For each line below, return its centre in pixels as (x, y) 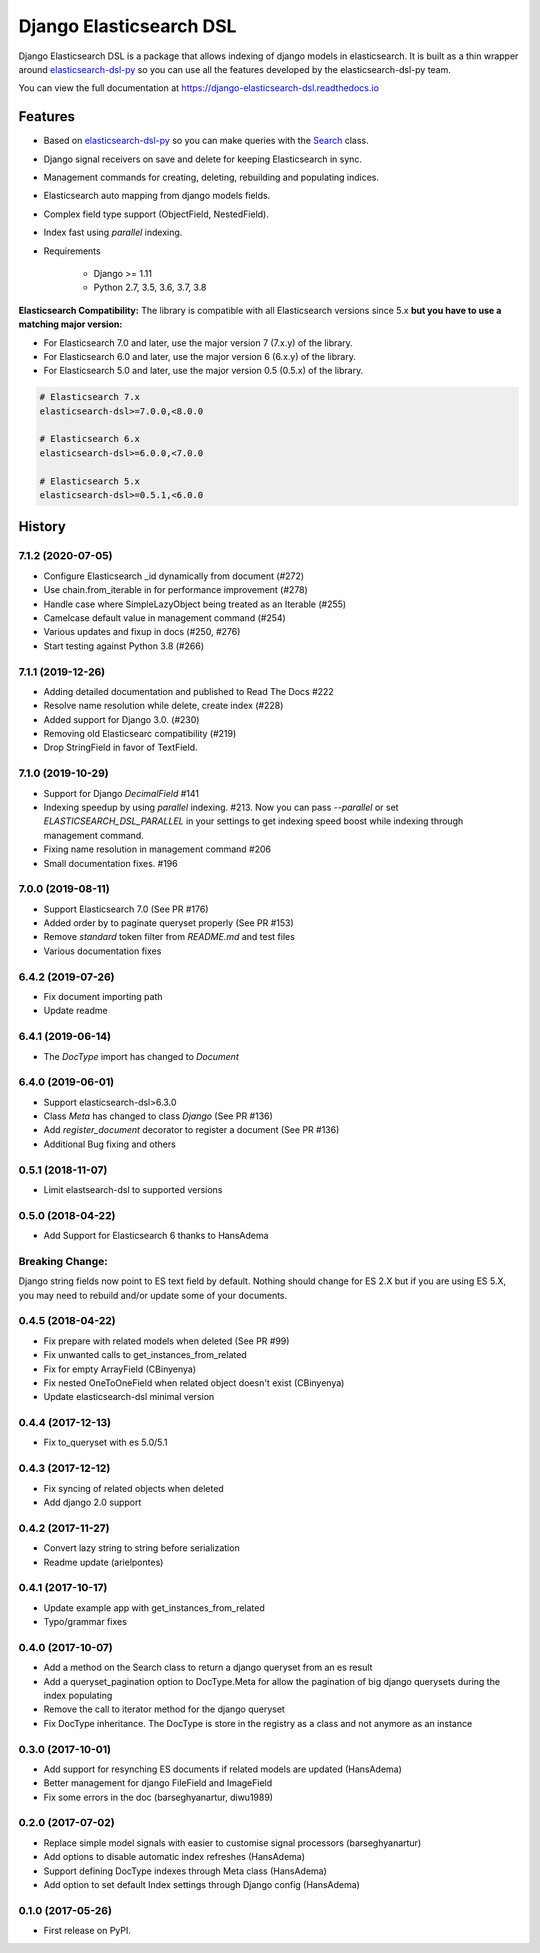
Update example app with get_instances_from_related (154, 1607)
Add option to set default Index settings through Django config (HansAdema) (201, 1885)
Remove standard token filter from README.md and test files (169, 937)
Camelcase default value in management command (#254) (165, 617)
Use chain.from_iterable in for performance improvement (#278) (176, 590)
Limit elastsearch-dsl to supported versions (133, 1189)
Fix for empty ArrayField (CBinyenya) (120, 1369)
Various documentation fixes (102, 951)
